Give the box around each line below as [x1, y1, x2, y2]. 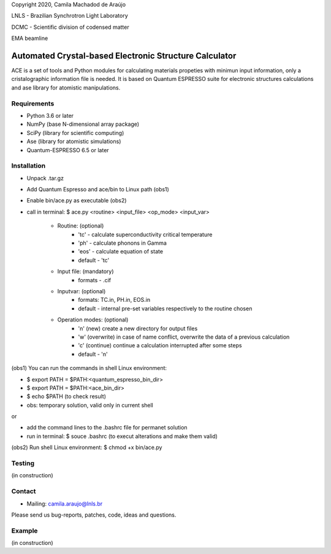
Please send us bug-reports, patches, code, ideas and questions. [11, 511, 177, 518]
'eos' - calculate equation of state [78, 248, 164, 255]
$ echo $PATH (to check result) [26, 393, 107, 400]
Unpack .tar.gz [26, 174, 64, 182]
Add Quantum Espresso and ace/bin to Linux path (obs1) [26, 186, 170, 193]
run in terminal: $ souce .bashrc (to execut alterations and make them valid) [26, 433, 218, 440]
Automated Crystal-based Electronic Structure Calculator [11, 50, 237, 61]
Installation [11, 161, 46, 170]
